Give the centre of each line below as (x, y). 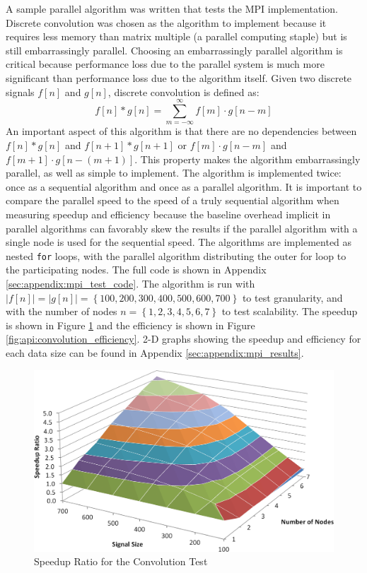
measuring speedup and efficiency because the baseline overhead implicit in (168, 214)
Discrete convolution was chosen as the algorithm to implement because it (166, 22)
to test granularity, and (292, 297)
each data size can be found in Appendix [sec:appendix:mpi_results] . (155, 352)
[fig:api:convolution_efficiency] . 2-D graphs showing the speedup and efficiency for (183, 339)
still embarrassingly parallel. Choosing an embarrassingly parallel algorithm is (174, 50)
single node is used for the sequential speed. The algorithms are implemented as (179, 242)
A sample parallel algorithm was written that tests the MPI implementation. (172, 8)
